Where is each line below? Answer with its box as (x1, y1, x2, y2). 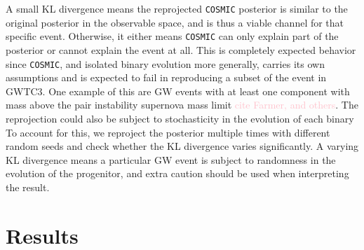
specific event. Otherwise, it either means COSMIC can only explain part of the (6, 29, 339, 43)
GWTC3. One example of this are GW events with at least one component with (6, 83, 350, 98)
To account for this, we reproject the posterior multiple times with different (6, 125, 330, 139)
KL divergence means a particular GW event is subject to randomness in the (6, 152, 336, 167)
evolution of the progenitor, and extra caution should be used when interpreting (6, 166, 349, 181)
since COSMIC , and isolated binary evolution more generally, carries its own (6, 56, 325, 71)
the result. (6, 179, 50, 194)
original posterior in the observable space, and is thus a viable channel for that (6, 15, 344, 29)
